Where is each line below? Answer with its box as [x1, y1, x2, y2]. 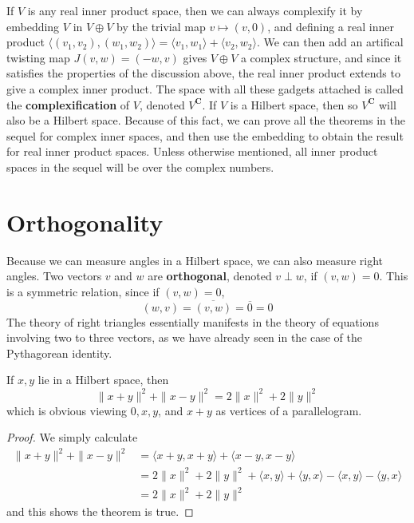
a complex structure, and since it [240, 49, 402, 65]
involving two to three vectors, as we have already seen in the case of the [6, 329, 363, 346]
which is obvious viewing [6, 402, 128, 418]
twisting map [6, 49, 70, 65]
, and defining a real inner [267, 18, 394, 34]
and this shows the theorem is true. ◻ [6, 503, 194, 520]
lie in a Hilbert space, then [37, 371, 169, 388]
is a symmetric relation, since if [6, 283, 160, 299]
